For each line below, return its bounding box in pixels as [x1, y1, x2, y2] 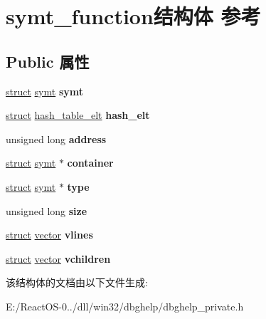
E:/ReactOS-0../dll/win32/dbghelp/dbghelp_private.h [6, 298, 244, 313]
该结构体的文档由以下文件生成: [6, 275, 148, 290]
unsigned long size [6, 203, 87, 218]
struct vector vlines [6, 227, 93, 242]
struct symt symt [6, 83, 83, 98]
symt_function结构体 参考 [6, 1, 261, 31]
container [67, 155, 114, 170]
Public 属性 [6, 50, 90, 72]
